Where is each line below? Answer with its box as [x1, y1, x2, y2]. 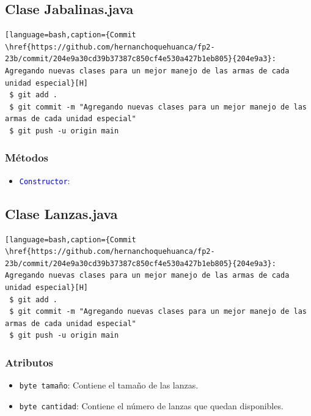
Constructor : [19, 174, 70, 187]
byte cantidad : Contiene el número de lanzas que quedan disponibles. [19, 399, 284, 412]
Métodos [5, 150, 49, 165]
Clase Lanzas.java [5, 204, 118, 223]
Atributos [5, 354, 54, 370]
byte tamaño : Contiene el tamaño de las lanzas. [19, 379, 199, 392]
